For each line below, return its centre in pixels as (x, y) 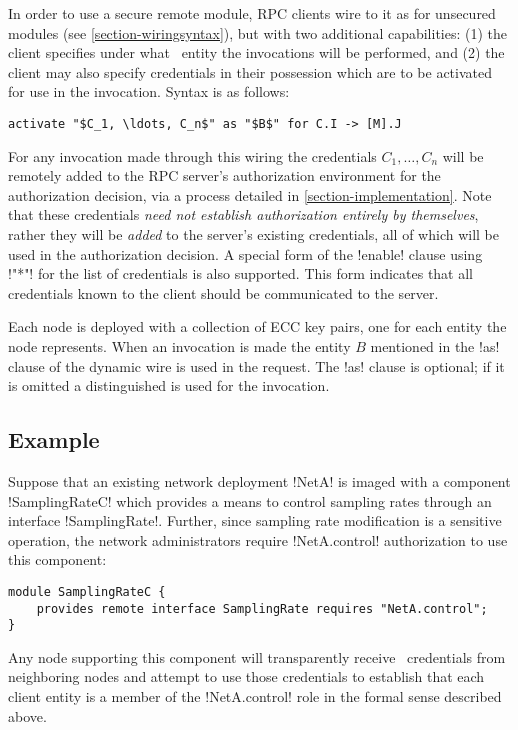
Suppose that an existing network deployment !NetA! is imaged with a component (259, 480)
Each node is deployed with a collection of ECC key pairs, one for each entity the (257, 326)
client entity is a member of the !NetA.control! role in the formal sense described (255, 696)
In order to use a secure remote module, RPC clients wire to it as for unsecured (252, 13)
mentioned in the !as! (435, 345)
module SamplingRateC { (87, 591)
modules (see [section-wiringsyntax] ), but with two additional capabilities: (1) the (258, 32)
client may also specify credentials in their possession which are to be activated (250, 71)
